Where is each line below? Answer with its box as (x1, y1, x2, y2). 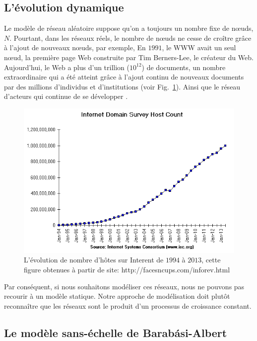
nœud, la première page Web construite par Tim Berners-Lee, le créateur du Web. (4, 52, 254, 62)
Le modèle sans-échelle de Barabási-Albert (4, 325, 227, 340)
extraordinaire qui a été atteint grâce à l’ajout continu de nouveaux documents (4, 72, 244, 82)
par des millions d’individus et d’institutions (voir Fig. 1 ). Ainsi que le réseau (4, 81, 241, 91)
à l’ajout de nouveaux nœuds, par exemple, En (4, 42, 146, 53)
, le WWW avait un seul (162, 42, 236, 53)
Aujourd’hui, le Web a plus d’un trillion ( (4, 62, 130, 72)
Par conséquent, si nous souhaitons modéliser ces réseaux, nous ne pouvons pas (4, 281, 245, 291)
